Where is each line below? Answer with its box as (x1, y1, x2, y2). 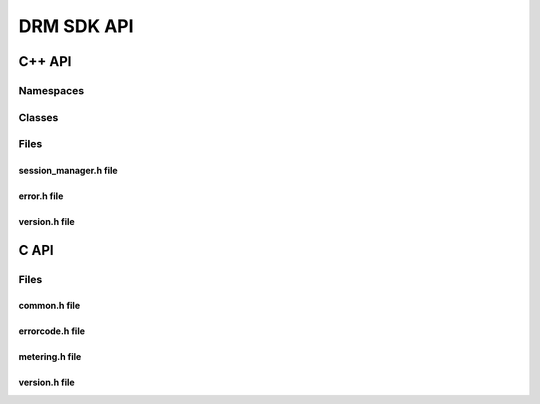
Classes (18, 110, 59, 124)
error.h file (18, 190, 64, 202)
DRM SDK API (18, 15, 134, 37)
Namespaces (18, 83, 85, 97)
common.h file (18, 300, 80, 312)
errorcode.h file (18, 325, 85, 337)
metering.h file (18, 351, 82, 363)
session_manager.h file (18, 164, 119, 176)
